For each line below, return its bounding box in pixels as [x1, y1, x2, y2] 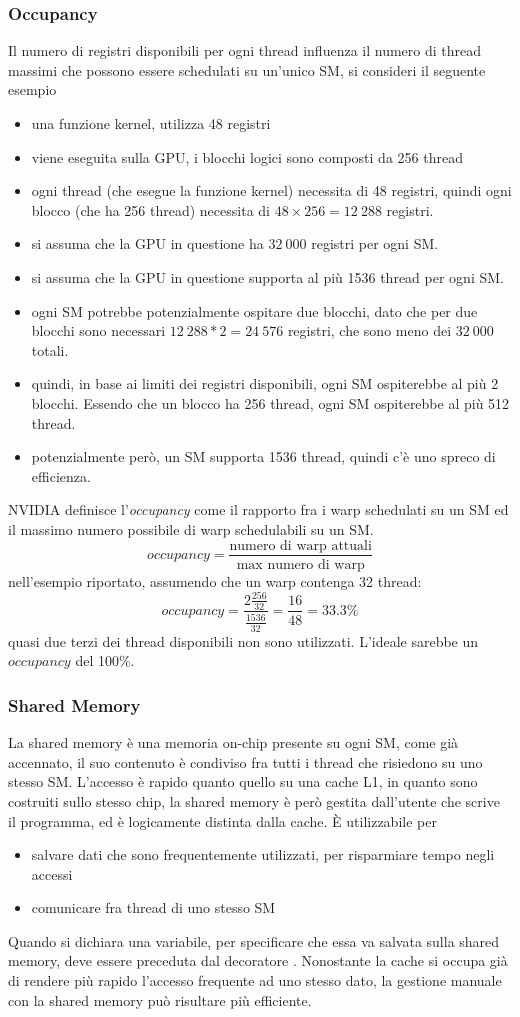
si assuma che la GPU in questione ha [31, 233, 264, 254]
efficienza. [31, 465, 91, 486]
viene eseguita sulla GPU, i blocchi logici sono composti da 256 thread [31, 146, 463, 167]
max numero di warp [236, 557, 365, 572]
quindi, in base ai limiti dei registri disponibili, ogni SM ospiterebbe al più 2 [31, 373, 499, 394]
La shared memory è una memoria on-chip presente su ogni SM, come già [8, 732, 459, 753]
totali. [31, 339, 69, 360]
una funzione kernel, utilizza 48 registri [31, 113, 271, 133]
